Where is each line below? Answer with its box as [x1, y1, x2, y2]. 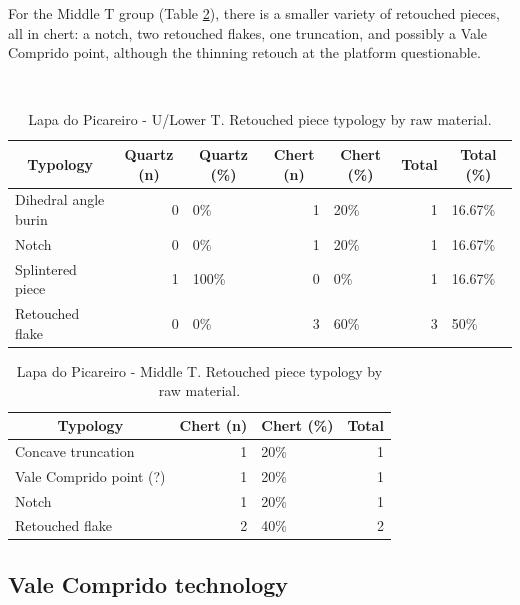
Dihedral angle [15, 189, 105, 210]
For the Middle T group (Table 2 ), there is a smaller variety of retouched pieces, [8, 3, 500, 23]
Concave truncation [15, 440, 135, 461]
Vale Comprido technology [8, 568, 289, 599]
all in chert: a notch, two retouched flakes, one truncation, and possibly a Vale [8, 22, 488, 43]
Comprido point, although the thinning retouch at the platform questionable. [8, 42, 481, 63]
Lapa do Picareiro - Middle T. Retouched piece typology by [16, 360, 383, 381]
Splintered [15, 258, 77, 279]
